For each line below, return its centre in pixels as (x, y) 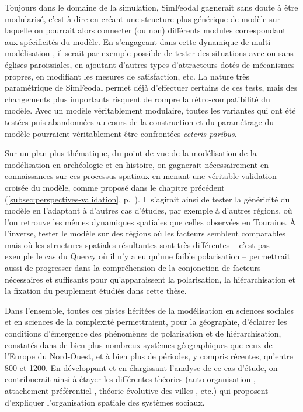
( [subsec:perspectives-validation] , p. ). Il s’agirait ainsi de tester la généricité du (147, 199)
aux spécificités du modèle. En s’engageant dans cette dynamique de (127, 41)
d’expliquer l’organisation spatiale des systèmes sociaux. (105, 402)
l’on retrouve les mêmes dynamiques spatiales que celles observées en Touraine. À (150, 222)
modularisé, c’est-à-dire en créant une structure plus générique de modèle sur (142, 18)
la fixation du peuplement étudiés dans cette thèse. (96, 291)
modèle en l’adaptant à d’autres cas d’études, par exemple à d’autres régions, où (149, 210)
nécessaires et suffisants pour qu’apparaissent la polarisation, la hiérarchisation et (150, 279)
